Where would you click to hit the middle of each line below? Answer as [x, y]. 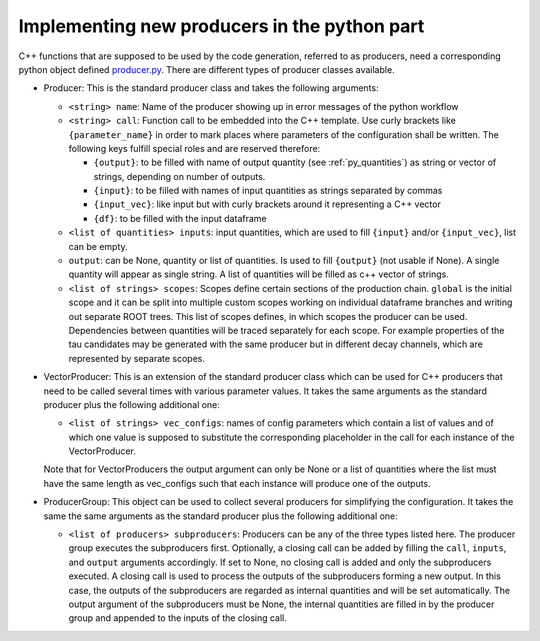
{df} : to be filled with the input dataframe [180, 218]
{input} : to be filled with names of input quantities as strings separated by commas [268, 191]
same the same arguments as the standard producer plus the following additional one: [221, 516]
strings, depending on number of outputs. [179, 176]
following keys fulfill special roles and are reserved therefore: [194, 148]
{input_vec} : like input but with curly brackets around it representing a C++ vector [267, 204]
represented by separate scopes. [136, 358]
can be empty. [98, 246]
